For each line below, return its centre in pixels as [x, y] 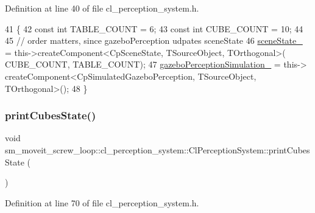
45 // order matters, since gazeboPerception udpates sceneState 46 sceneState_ [154, 40]
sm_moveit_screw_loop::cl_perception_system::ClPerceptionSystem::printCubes [157, 149]
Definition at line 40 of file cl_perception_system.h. [102, 8]
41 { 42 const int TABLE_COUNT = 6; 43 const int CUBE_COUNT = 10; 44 [154, 28]
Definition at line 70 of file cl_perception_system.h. [102, 202]
